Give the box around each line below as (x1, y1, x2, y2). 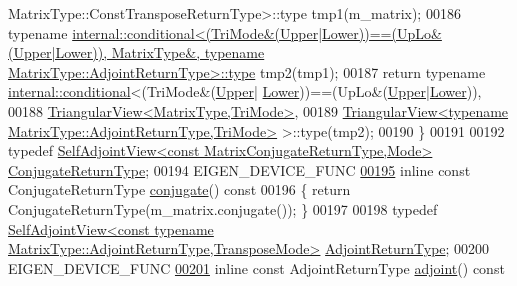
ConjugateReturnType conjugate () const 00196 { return (8, 179, 351, 200)
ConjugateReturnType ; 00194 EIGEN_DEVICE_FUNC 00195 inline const (8, 159, 471, 180)
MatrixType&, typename (111, 42, 265, 63)
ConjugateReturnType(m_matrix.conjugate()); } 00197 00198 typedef (8, 198, 438, 219)
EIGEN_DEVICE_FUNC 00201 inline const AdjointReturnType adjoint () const (8, 257, 505, 278)
